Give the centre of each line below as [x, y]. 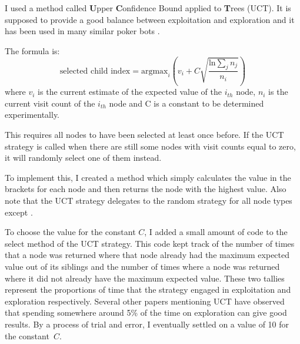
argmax [154, 71]
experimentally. [32, 115]
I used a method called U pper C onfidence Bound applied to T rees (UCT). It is [148, 8]
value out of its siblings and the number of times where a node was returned [142, 266]
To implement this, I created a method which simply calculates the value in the [148, 177]
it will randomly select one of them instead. [83, 158]
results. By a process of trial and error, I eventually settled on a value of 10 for [147, 324]
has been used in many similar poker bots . [82, 31]
